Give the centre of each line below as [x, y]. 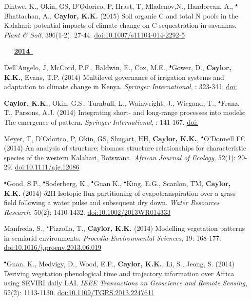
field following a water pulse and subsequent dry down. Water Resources [112, 202]
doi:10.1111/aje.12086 [47, 167]
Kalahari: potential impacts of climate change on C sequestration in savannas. [120, 25]
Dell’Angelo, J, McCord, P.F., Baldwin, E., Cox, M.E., [86, 67]
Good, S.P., [24, 183]
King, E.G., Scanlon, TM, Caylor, [179, 183]
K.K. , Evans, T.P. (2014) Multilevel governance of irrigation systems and [114, 77]
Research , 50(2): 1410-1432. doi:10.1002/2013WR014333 [87, 212]
